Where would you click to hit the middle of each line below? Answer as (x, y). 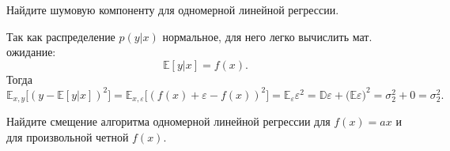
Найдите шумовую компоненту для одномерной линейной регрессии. (173, 9)
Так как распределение (61, 36)
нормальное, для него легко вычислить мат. (267, 36)
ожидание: (31, 52)
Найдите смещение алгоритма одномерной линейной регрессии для (168, 121)
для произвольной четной (68, 136)
